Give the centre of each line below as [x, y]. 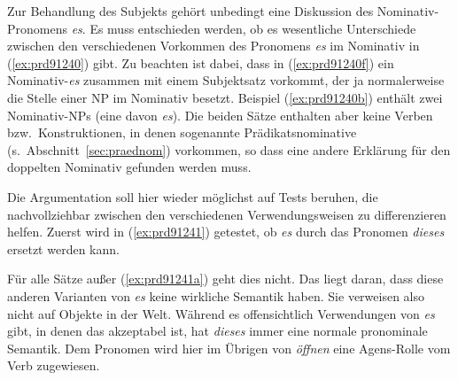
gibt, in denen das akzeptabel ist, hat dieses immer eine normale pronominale [217, 331]
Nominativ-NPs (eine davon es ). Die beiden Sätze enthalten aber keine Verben [220, 115]
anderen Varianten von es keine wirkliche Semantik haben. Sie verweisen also [216, 295]
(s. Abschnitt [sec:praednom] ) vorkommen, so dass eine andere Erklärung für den [229, 149]
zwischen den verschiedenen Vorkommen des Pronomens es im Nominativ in [213, 46]
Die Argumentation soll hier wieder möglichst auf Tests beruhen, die [193, 196]
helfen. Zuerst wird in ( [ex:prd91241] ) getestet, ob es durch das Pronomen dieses [226, 232]
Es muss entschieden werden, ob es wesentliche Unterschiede [253, 28]
